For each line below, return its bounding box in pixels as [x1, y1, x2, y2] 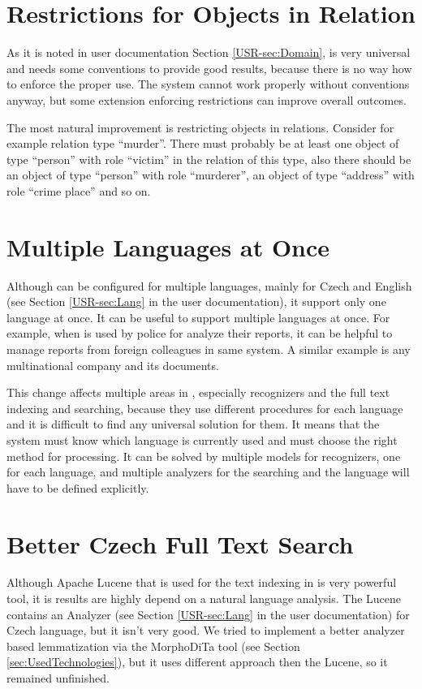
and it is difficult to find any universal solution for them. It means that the [6, 416, 380, 433]
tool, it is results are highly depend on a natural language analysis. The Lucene [6, 590, 402, 607]
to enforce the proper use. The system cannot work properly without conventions [6, 75, 410, 93]
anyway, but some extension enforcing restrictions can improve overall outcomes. [6, 91, 407, 108]
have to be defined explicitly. [6, 479, 149, 496]
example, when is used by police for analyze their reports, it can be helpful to [6, 325, 393, 342]
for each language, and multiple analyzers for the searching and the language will [6, 463, 410, 480]
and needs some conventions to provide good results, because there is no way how [6, 59, 412, 76]
